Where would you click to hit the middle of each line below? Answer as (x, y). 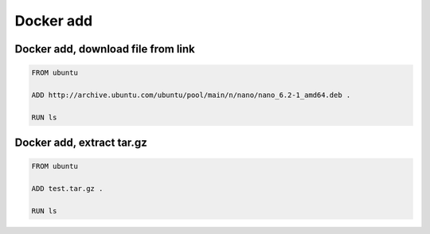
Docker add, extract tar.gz (81, 143)
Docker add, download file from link (105, 49)
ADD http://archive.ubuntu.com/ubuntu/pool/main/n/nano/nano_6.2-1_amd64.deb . (191, 95)
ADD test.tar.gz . (67, 189)
